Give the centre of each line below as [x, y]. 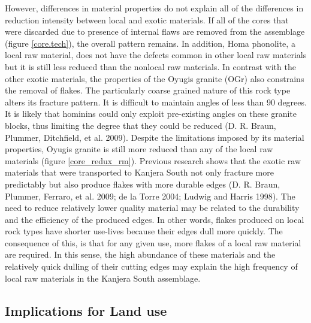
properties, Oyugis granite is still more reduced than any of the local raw [139, 149]
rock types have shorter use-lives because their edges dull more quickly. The [144, 231]
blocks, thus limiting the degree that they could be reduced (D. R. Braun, [141, 125]
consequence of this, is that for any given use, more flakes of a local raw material [153, 242]
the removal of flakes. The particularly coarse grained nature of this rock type [148, 90]
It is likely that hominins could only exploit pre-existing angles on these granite [151, 114]
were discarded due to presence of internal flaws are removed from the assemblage [155, 31]
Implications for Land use [86, 310]
